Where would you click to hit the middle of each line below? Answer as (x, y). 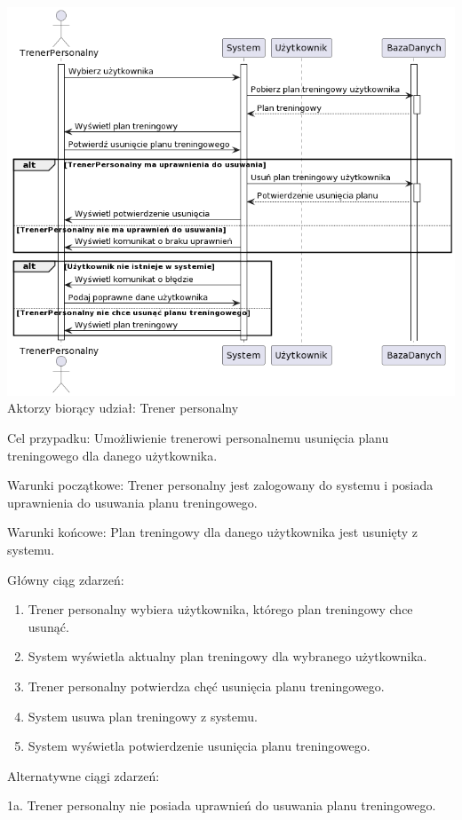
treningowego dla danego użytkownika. (112, 455)
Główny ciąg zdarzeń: (66, 579)
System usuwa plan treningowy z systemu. (143, 716)
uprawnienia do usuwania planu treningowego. (132, 502)
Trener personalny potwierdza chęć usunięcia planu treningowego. (206, 686)
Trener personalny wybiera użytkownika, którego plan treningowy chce (220, 609)
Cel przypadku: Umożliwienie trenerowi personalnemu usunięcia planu (198, 438)
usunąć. (48, 626)
